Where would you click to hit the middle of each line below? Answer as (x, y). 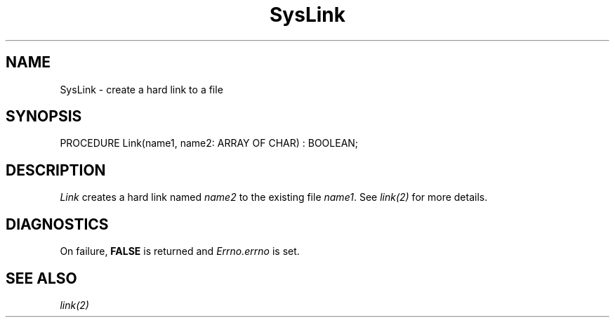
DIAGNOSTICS (57, 224)
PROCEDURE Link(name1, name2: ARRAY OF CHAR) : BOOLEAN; (209, 143)
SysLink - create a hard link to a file (141, 89)
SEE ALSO (41, 278)
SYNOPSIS (44, 117)
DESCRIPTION (56, 170)
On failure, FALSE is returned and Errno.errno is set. (180, 251)
